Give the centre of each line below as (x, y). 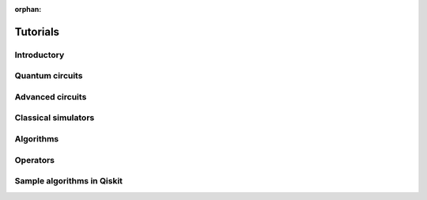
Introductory (40, 55)
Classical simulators (55, 118)
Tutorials (37, 32)
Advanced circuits (51, 96)
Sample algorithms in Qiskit (68, 181)
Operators (35, 160)
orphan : (28, 9)
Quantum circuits (49, 76)
